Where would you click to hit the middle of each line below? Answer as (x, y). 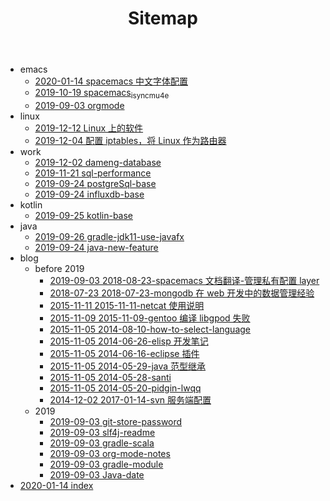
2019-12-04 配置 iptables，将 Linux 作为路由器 (130, 140)
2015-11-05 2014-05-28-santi (110, 377)
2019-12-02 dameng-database (98, 162)
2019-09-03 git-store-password (116, 421)
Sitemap (163, 18)
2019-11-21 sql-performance (93, 173)
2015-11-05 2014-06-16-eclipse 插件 (124, 353)
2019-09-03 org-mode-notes (110, 453)
